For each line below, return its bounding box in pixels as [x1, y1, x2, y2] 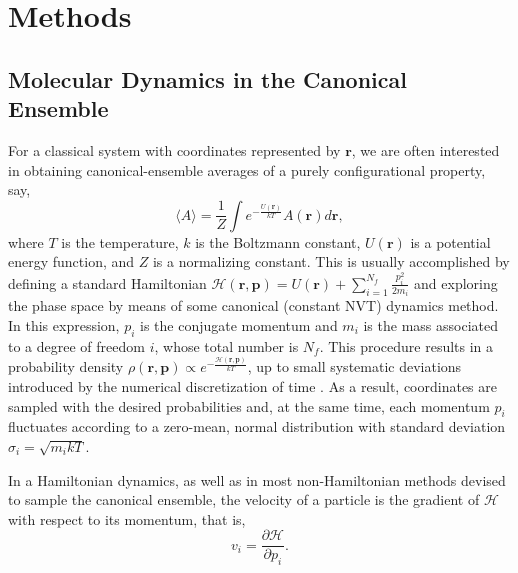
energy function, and [8, 251, 135, 272]
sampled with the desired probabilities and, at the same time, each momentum [8, 395, 490, 416]
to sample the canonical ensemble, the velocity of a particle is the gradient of [8, 489, 480, 510]
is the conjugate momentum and [140, 314, 338, 335]
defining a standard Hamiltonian [8, 272, 207, 293]
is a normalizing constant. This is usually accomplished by [152, 251, 510, 272]
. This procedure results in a [319, 335, 494, 356]
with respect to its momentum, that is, [8, 508, 246, 529]
